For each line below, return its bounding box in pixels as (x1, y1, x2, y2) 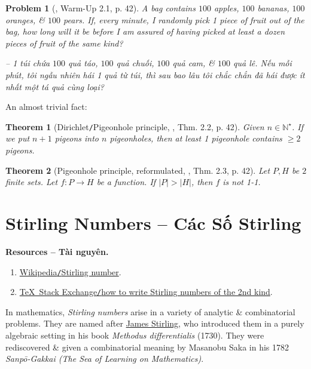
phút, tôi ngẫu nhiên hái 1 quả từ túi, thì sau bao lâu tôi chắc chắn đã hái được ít (5, 68, 305, 81)
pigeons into (54, 132, 99, 144)
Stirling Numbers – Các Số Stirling (5, 210, 301, 235)
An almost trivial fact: (5, 100, 87, 113)
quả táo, (68, 57, 98, 69)
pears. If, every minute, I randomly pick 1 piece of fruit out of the (63, 13, 304, 26)
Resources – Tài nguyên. (5, 245, 109, 257)
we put (5, 132, 30, 144)
